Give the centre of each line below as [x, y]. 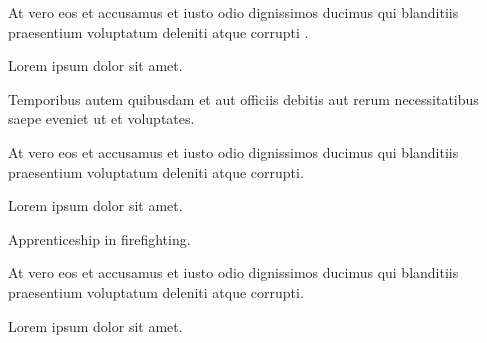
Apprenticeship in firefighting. [99, 238]
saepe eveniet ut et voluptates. [101, 118]
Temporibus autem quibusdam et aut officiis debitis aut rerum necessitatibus [243, 98]
